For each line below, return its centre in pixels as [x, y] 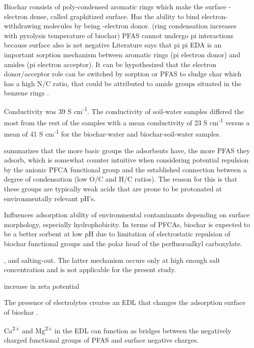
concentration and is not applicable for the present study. [90, 269]
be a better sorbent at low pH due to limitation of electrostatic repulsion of [117, 234]
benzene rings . [26, 93]
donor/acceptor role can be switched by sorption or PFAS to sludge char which [123, 74]
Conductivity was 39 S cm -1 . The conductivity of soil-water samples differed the [124, 110]
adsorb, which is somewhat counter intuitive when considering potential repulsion [126, 160]
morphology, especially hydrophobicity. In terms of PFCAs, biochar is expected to [127, 224]
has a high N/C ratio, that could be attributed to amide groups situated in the [123, 83]
